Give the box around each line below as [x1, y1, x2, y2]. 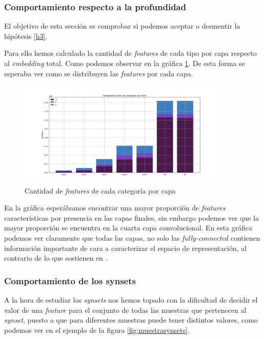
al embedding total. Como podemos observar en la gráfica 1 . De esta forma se [4, 58, 245, 68]
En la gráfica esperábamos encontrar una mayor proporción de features [4, 202, 226, 213]
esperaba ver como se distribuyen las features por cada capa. [4, 68, 193, 78]
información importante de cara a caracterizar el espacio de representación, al [4, 242, 247, 253]
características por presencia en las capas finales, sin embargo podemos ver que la [4, 212, 259, 223]
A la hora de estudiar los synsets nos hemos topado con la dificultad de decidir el [4, 294, 258, 305]
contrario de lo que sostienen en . [4, 252, 108, 263]
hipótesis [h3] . [4, 30, 47, 41]
